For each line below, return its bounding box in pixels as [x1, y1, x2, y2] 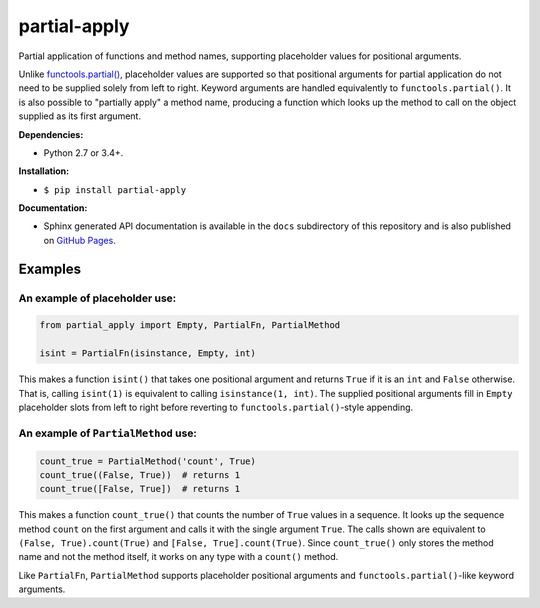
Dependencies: [18, 128, 84, 140]
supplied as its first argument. [18, 110, 142, 122]
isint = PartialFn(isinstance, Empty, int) [39, 348, 257, 359]
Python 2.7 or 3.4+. [43, 146, 124, 159]
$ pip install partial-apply [43, 184, 187, 195]
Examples [18, 260, 82, 277]
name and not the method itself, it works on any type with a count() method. [18, 551, 339, 563]
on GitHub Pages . [43, 234, 117, 246]
